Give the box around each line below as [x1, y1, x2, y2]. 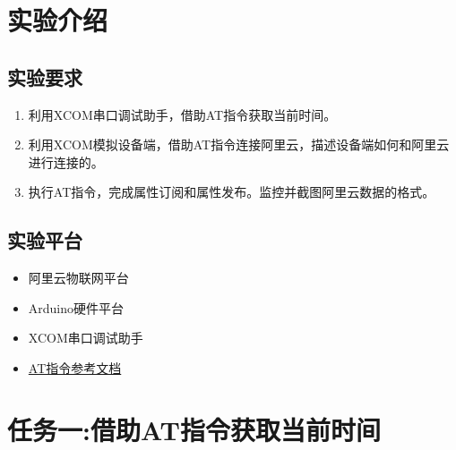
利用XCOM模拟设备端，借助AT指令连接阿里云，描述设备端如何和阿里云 [28, 135, 450, 154]
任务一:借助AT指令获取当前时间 [7, 411, 381, 447]
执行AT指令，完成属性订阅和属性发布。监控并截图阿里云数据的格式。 [28, 183, 435, 201]
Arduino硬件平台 [28, 298, 125, 317]
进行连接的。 [28, 152, 104, 171]
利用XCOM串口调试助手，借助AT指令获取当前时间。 [28, 105, 337, 123]
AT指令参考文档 [28, 358, 122, 377]
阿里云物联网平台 [28, 268, 129, 287]
